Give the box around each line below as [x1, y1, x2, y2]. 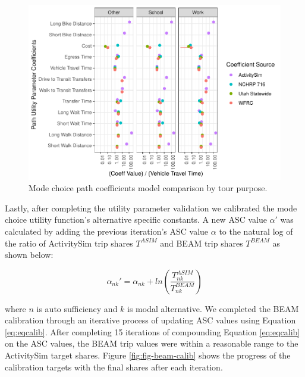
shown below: [5, 248, 54, 261]
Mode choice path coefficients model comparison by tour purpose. [29, 182, 268, 194]
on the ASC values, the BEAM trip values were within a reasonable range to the [5, 337, 298, 350]
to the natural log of [219, 225, 293, 237]
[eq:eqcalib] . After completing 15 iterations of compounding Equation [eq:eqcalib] [5, 325, 300, 338]
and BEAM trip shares [160, 236, 243, 249]
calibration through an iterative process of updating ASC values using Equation [5, 314, 296, 326]
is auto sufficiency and [36, 302, 118, 314]
